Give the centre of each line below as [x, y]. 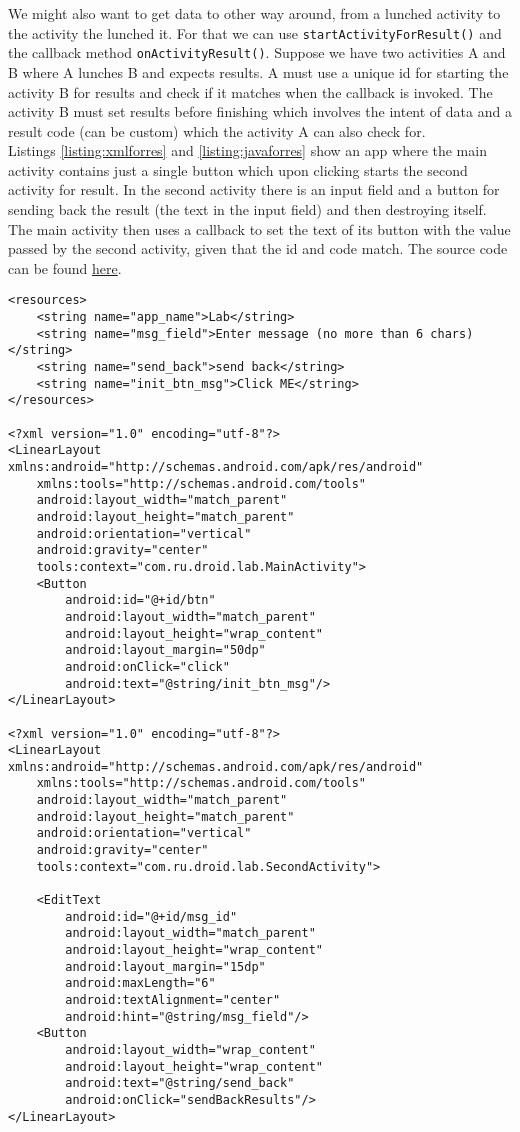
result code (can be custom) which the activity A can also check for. [217, 130]
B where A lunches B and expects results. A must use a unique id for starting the [258, 71]
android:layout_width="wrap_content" [190, 1049]
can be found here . [65, 267]
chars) [452, 333]
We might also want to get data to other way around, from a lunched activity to [254, 13]
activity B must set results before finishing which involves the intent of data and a [260, 111]
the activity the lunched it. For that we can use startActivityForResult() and [255, 32]
